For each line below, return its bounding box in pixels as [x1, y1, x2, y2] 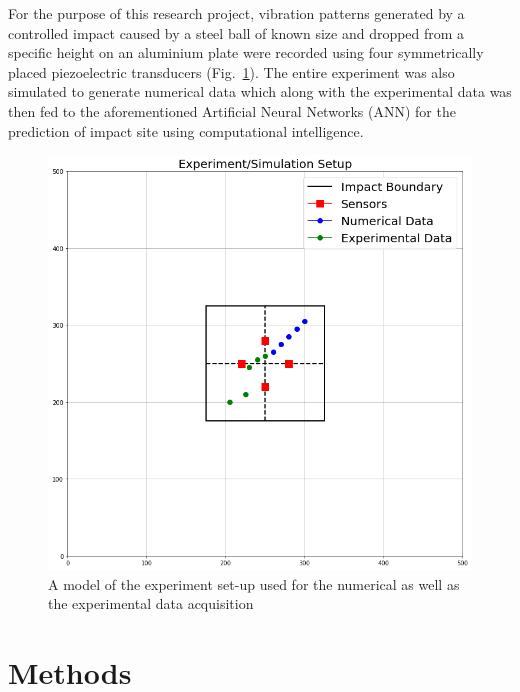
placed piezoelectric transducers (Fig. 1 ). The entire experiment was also [8, 61, 455, 82]
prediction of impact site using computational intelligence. [8, 120, 364, 141]
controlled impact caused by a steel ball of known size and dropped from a [8, 22, 465, 43]
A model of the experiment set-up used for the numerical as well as [48, 573, 460, 594]
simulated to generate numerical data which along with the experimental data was [8, 81, 512, 102]
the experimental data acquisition [48, 593, 254, 614]
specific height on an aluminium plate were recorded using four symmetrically [8, 42, 484, 63]
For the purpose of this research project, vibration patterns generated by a [8, 3, 465, 23]
